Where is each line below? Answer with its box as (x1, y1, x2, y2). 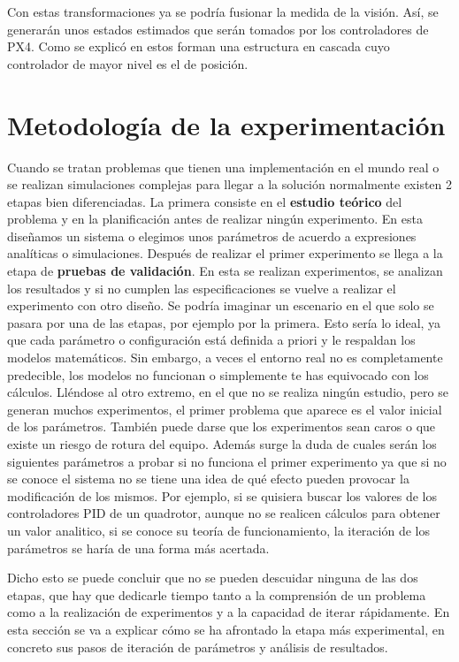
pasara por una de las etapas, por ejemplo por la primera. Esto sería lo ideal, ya (7, 313, 441, 331)
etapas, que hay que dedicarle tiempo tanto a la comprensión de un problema (7, 585, 426, 604)
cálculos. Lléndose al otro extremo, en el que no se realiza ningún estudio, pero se (7, 383, 448, 401)
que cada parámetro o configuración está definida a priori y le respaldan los (7, 331, 416, 349)
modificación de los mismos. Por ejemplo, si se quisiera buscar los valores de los (7, 486, 437, 505)
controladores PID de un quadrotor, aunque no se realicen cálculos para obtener (7, 504, 440, 522)
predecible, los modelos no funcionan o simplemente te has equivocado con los (7, 365, 429, 384)
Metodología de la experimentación (7, 106, 446, 142)
